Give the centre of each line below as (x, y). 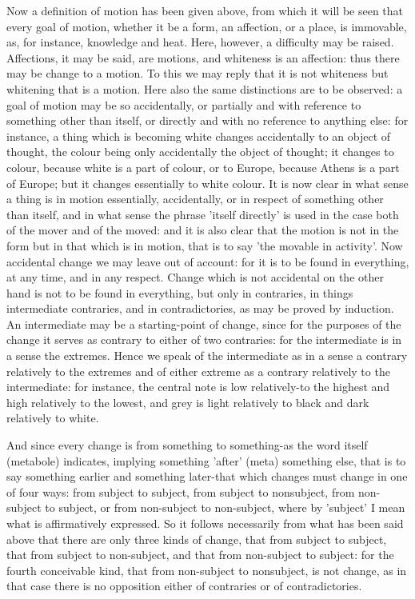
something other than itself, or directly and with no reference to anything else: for (207, 120)
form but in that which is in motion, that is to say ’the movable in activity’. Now (205, 245)
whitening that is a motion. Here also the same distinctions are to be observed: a (205, 88)
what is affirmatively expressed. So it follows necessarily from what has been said (205, 523)
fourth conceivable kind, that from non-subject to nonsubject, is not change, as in (207, 570)
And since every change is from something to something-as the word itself (187, 445)
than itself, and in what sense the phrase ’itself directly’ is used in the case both (203, 214)
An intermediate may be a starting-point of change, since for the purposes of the (204, 323)
